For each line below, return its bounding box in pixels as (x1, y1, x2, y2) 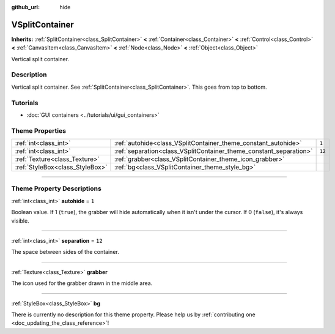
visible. (11, 217, 30, 225)
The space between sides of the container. (11, 248, 119, 256)
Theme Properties (11, 126, 67, 135)
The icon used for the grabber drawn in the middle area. (11, 280, 153, 287)
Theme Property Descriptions (11, 184, 102, 193)
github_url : (11, 4, 40, 10)
